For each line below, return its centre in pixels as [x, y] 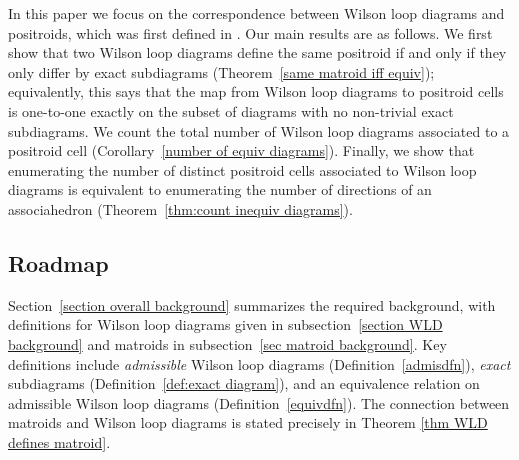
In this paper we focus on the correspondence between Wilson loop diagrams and [256, 13]
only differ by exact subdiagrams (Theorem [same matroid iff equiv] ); [221, 71]
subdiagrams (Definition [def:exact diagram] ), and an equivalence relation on [244, 383]
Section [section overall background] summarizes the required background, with [252, 304]
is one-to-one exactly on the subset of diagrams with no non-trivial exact [231, 110]
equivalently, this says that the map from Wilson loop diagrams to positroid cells [256, 91]
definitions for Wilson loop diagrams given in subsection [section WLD [225, 324]
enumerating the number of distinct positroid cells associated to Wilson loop [242, 169]
